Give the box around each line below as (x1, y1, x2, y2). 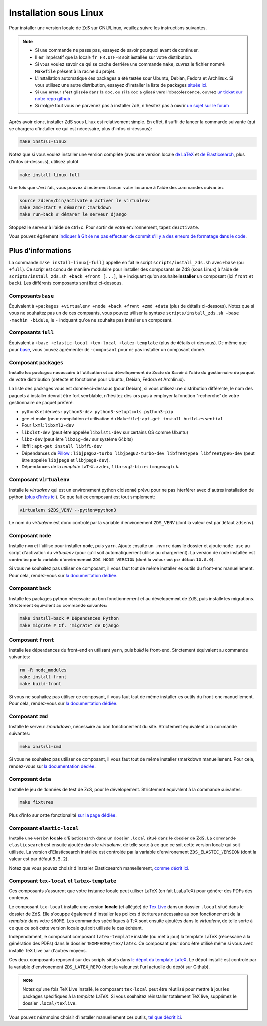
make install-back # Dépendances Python (19, 616, 119, 621)
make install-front (19, 674, 67, 680)
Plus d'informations (9, 246, 72, 255)
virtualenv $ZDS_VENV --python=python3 (19, 507, 116, 513)
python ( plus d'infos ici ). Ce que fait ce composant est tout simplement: (9, 494, 155, 500)
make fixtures (19, 799, 54, 805)
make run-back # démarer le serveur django (19, 212, 127, 217)
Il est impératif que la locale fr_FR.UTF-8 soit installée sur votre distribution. (35, 54, 192, 60)
